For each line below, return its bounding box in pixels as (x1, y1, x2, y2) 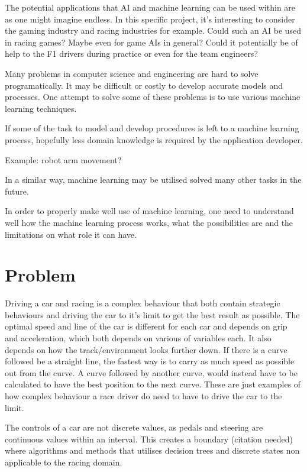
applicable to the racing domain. (5, 455, 122, 468)
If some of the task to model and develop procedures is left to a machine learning (5, 122, 299, 134)
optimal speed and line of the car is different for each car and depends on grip (5, 320, 287, 332)
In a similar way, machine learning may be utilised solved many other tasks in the (5, 173, 302, 186)
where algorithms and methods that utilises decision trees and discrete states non (5, 444, 300, 457)
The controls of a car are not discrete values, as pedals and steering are (5, 421, 263, 434)
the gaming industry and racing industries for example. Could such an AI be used (5, 24, 302, 37)
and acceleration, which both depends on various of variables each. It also (5, 332, 272, 344)
